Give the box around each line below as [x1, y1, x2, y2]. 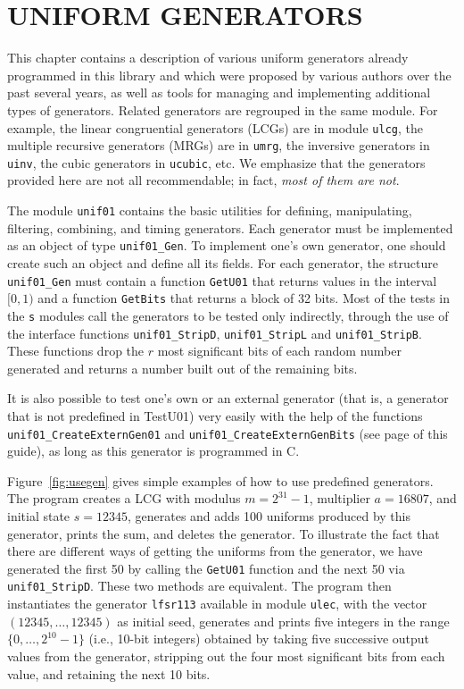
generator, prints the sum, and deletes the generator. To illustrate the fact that [7, 524, 440, 542]
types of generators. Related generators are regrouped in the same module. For [7, 100, 438, 119]
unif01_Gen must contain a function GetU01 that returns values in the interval [7, 271, 437, 290]
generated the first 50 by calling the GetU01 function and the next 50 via [7, 559, 405, 577]
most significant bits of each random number [157, 341, 402, 360]
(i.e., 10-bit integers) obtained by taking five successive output [88, 629, 430, 648]
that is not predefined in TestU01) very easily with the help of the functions [7, 406, 423, 424]
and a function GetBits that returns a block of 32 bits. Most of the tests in [37, 289, 450, 307]
